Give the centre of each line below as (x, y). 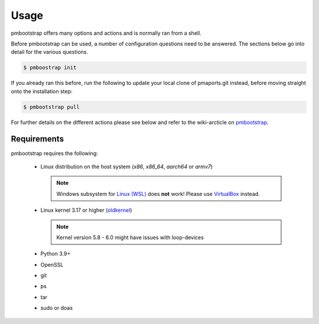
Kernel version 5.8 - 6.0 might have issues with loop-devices (130, 237)
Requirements (38, 139)
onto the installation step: (42, 91)
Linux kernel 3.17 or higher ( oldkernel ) (86, 210)
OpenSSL (52, 264)
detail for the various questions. (50, 52)
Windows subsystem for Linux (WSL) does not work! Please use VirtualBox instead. (158, 194)
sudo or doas (57, 308)
